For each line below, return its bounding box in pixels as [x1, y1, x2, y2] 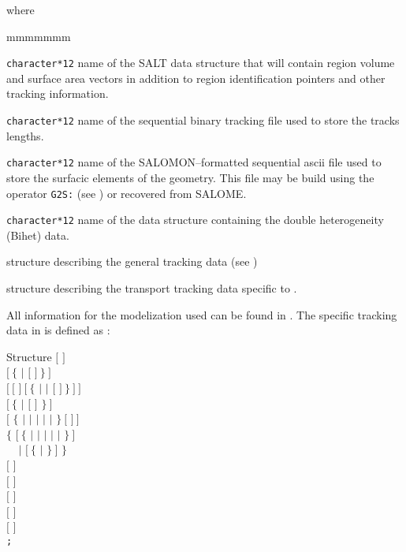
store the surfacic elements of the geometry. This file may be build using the [6, 169, 374, 185]
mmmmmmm [6, 28, 71, 44]
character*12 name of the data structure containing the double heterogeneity [6, 211, 384, 228]
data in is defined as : [6, 322, 110, 338]
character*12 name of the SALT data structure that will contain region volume [6, 54, 395, 71]
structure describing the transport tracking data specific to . [6, 280, 297, 297]
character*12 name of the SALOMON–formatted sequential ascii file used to [6, 154, 382, 170]
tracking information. [6, 85, 109, 102]
